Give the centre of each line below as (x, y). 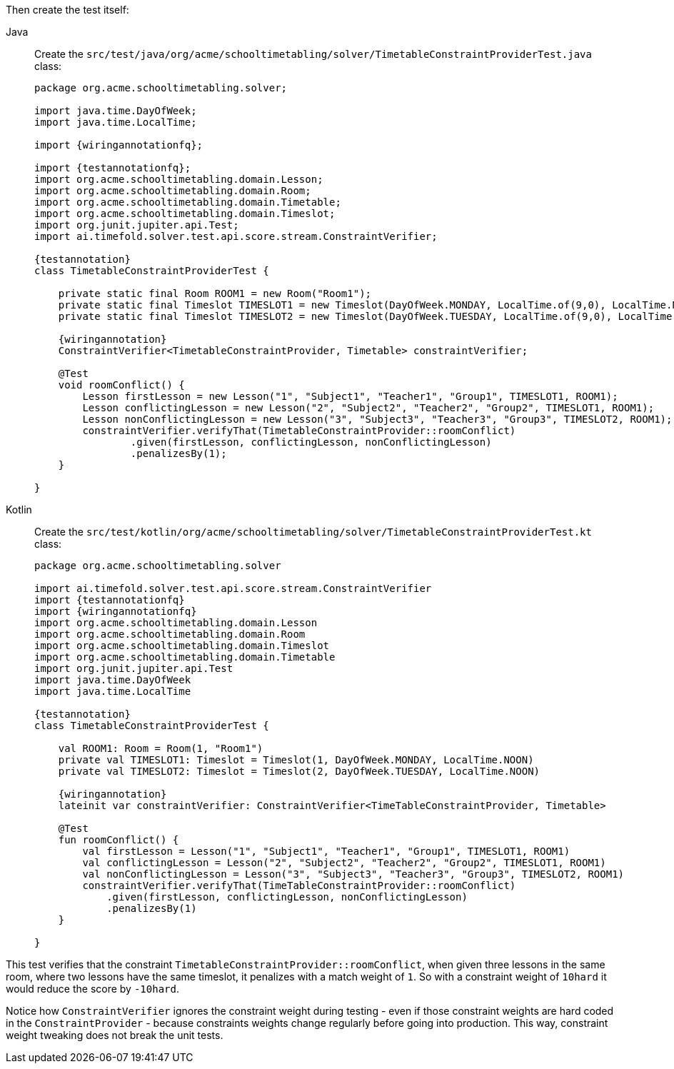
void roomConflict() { (121, 385)
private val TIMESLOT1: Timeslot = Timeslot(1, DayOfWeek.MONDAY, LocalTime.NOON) (296, 760)
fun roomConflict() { (119, 840)
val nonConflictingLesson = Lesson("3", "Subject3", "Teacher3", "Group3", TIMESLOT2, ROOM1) (353, 874)
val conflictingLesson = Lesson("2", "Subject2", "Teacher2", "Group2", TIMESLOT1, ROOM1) (344, 863)
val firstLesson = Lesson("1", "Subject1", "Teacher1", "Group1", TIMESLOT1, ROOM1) (326, 851)
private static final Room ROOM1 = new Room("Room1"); (215, 293)
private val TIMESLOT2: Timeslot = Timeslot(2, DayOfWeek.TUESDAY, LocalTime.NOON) (299, 771)
